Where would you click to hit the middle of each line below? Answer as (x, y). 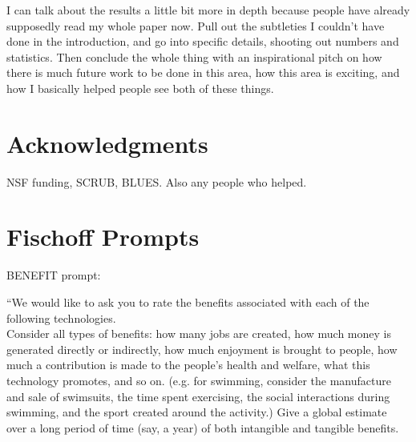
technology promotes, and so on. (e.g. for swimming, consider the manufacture (199, 380)
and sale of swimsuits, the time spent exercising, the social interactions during (198, 396)
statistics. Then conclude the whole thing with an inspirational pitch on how (194, 56)
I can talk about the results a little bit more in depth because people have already (208, 10)
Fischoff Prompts (103, 237)
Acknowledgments (107, 143)
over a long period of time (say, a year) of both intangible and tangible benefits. (203, 427)
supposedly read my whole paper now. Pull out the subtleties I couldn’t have (196, 25)
